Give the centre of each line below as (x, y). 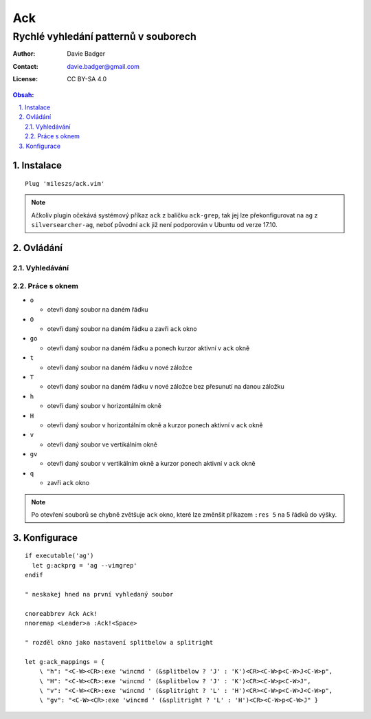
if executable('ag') (59, 556)
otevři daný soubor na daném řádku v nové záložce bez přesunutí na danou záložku (166, 387)
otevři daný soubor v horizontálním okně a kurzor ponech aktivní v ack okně (155, 425)
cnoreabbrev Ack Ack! (61, 613)
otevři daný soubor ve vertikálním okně (102, 444)
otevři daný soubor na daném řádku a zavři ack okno (122, 329)
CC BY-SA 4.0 (87, 79)
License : (25, 79)
